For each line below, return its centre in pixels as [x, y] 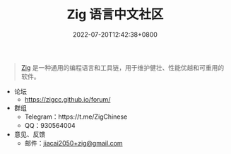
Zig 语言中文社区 [115, 14]
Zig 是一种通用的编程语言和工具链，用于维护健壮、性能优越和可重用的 [123, 67]
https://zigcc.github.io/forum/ [67, 99]
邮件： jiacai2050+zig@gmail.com [73, 143]
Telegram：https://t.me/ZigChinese [76, 117]
